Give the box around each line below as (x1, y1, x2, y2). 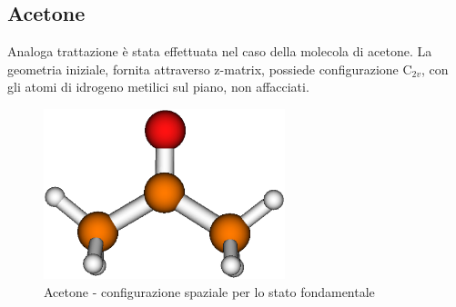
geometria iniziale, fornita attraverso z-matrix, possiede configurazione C (7, 59, 412, 78)
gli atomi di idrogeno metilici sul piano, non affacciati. (7, 77, 309, 96)
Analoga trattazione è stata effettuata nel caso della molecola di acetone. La (7, 42, 432, 61)
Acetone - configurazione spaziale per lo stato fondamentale (44, 282, 375, 301)
